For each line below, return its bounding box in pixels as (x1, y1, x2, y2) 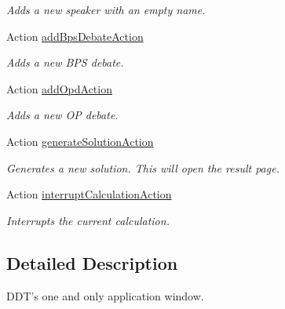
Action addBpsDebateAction (6, 27, 144, 44)
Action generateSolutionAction (6, 133, 154, 149)
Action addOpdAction (6, 80, 112, 96)
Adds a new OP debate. (6, 107, 119, 123)
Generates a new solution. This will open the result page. (6, 159, 280, 176)
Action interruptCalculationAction (6, 186, 172, 202)
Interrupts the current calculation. (6, 212, 170, 228)
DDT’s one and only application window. (6, 287, 204, 304)
